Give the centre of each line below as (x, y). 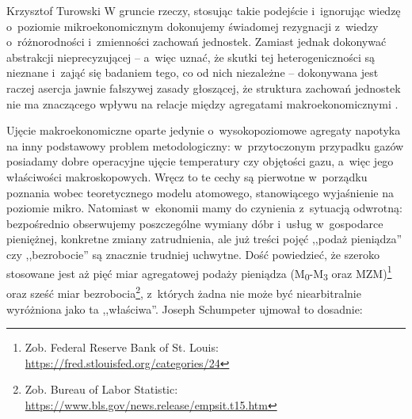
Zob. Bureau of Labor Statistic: (101, 389)
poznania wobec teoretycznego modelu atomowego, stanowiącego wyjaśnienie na (200, 192)
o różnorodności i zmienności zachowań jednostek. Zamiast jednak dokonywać (196, 42)
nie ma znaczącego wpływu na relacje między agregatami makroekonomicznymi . (202, 103)
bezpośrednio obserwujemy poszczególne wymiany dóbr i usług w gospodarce (195, 223)
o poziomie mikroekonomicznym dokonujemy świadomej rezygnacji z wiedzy (193, 26)
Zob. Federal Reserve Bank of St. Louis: (122, 347)
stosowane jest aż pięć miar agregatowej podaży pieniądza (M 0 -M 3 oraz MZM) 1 (199, 272)
